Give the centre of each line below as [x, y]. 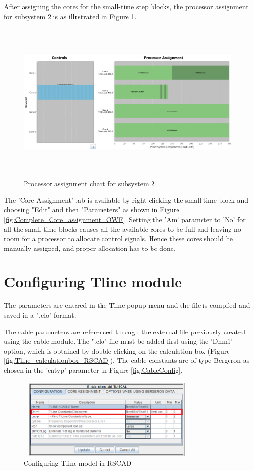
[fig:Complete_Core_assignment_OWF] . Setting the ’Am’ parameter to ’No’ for [125, 219]
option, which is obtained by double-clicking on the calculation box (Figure [117, 350]
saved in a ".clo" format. [40, 315]
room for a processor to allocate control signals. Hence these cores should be [118, 238]
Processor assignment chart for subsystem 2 [89, 183]
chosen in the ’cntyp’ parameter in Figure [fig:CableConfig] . [93, 370]
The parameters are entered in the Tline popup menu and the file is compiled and [127, 305]
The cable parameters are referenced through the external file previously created [125, 331]
